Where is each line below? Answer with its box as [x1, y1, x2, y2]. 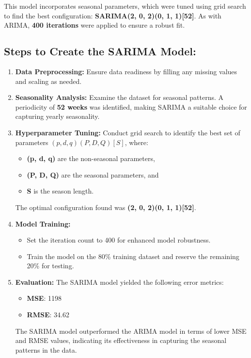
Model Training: [15, 218, 71, 228]
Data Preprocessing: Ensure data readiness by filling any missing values [15, 66, 237, 76]
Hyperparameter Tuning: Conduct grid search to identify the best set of [15, 127, 240, 137]
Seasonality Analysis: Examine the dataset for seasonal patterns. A [15, 92, 224, 102]
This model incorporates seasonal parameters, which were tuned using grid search [4, 1, 246, 11]
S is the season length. [27, 186, 94, 196]
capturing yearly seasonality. [15, 111, 100, 121]
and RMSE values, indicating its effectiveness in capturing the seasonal [15, 335, 227, 345]
